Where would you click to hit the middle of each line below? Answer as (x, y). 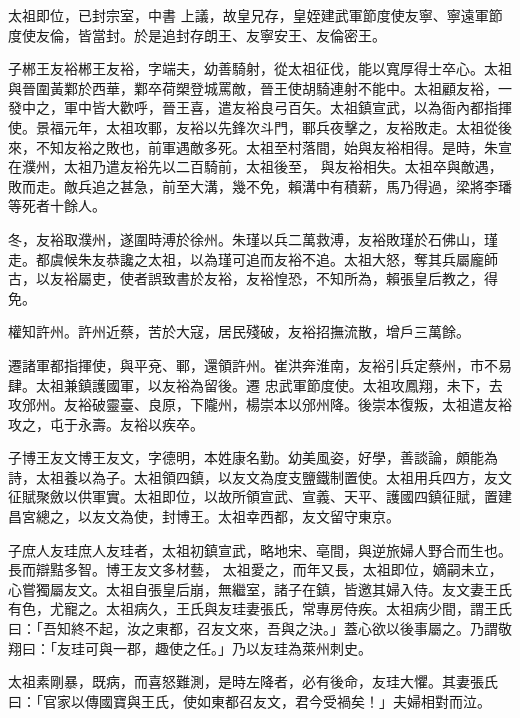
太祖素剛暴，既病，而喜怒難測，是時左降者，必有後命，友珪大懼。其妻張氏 (253, 681)
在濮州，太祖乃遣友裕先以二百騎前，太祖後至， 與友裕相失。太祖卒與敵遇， (255, 166)
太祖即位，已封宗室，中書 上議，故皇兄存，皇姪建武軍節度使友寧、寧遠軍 (248, 15)
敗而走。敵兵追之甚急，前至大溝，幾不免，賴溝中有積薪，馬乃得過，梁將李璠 (260, 185)
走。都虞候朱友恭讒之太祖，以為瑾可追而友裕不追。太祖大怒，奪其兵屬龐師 (253, 258)
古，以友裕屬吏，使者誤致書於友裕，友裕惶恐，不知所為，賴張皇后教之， (246, 278)
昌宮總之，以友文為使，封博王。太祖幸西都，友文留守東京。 (204, 516)
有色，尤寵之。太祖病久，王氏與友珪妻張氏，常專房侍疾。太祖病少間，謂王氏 (260, 608)
